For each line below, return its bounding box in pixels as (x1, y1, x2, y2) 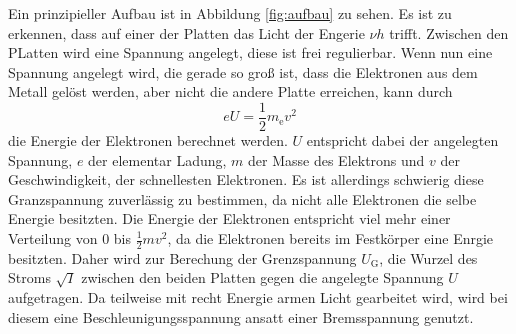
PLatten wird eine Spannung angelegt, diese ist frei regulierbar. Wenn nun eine (8, 42, 493, 63)
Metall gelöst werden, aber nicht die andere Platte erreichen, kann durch (8, 81, 453, 102)
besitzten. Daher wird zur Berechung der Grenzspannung (8, 247, 357, 268)
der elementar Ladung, (88, 149, 227, 170)
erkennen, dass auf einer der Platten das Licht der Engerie (8, 22, 365, 43)
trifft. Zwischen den (389, 22, 509, 43)
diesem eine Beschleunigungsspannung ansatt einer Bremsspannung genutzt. (8, 306, 474, 327)
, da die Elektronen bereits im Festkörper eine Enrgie (167, 228, 494, 248)
